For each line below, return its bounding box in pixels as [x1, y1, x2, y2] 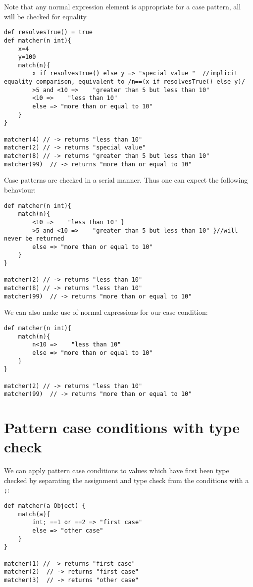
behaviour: [4, 184, 36, 195]
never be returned [4, 235, 64, 243]
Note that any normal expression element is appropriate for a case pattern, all [4, 1, 241, 11]
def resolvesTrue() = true [4, 29, 93, 36]
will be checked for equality [4, 11, 87, 21]
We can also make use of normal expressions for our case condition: [4, 307, 208, 317]
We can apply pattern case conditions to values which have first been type [4, 465, 229, 476]
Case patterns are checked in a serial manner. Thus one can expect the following [4, 175, 248, 185]
